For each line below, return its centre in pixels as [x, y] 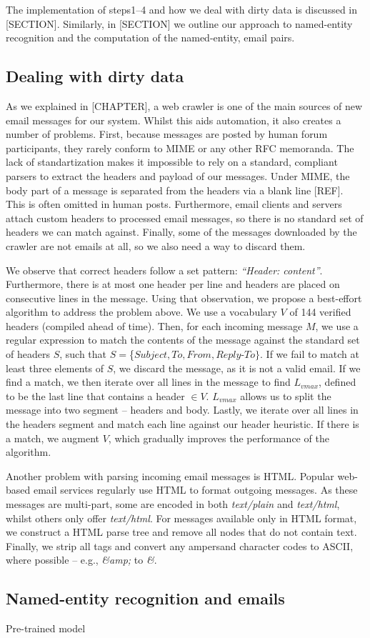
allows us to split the [286, 395]
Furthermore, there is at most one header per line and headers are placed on [173, 284]
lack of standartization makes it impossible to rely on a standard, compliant [172, 162]
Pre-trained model [46, 628]
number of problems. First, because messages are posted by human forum [167, 134]
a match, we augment [53, 438]
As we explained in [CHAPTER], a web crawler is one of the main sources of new [184, 105]
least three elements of [55, 368]
